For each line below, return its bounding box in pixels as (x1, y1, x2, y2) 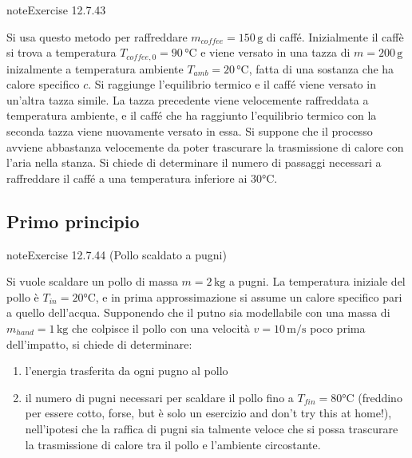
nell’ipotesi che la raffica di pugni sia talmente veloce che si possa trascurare (25, 420, 398, 436)
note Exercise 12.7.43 (6, 2, 106, 18)
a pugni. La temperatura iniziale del (228, 273, 406, 290)
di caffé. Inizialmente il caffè (266, 28, 404, 45)
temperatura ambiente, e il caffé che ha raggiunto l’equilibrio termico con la (6, 107, 377, 124)
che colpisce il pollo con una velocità (71, 319, 250, 336)
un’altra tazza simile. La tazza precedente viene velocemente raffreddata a (6, 91, 369, 108)
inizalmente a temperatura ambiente (6, 60, 184, 77)
